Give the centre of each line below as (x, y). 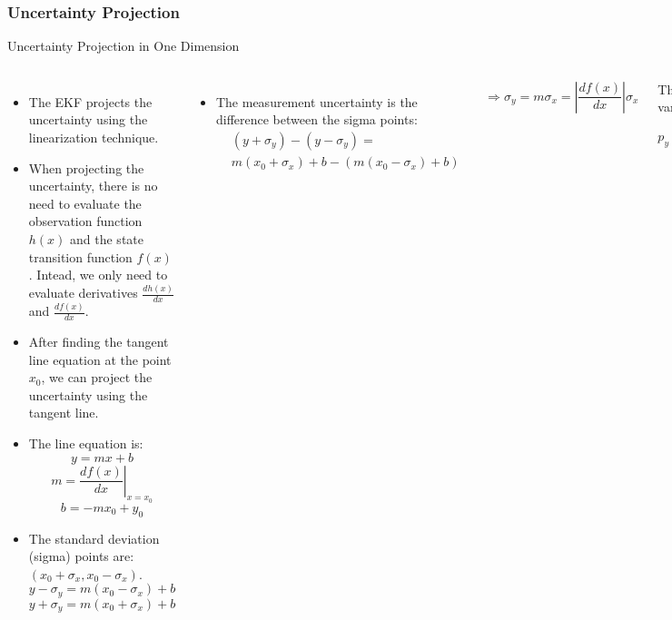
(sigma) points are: (81, 556)
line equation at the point (100, 359)
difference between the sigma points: (316, 119)
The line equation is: (86, 443)
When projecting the (86, 167)
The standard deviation (94, 538)
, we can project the (97, 377)
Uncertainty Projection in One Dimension (124, 46)
